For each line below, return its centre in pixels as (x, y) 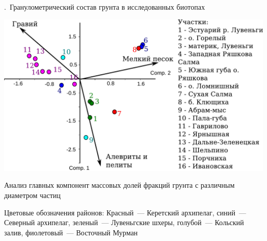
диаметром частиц (33, 195)
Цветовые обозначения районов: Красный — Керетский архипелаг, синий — (125, 212)
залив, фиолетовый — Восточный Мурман (71, 232)
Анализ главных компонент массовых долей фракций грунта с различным (119, 185)
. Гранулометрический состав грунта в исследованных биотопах (104, 7)
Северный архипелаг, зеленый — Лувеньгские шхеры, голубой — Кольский (124, 222)
